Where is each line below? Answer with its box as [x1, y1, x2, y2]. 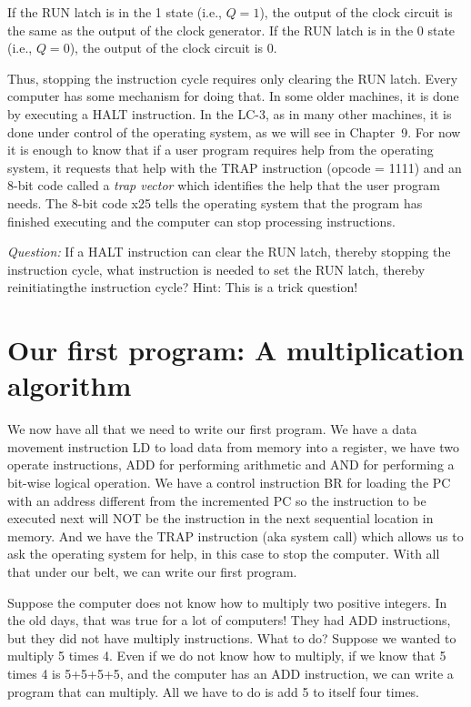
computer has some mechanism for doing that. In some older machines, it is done [7, 86, 459, 106]
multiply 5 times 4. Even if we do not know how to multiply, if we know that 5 [7, 646, 446, 665]
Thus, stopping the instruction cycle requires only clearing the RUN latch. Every [7, 68, 458, 87]
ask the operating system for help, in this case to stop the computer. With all [7, 544, 440, 563]
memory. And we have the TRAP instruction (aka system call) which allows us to [7, 526, 464, 545]
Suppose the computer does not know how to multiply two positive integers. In [7, 592, 447, 611]
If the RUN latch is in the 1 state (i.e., [7, 3, 222, 21]
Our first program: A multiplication [7, 331, 465, 369]
